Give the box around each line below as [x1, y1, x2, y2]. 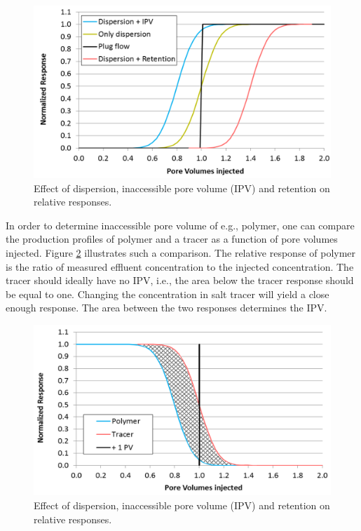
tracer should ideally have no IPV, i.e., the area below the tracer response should [6, 273, 354, 288]
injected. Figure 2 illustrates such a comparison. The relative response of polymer [6, 245, 356, 260]
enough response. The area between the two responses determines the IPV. [6, 300, 327, 315]
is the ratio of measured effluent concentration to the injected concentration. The [6, 259, 354, 274]
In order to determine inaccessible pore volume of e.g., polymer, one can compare [6, 217, 355, 232]
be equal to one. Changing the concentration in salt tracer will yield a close [6, 286, 329, 301]
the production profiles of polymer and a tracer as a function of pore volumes [6, 231, 338, 246]
